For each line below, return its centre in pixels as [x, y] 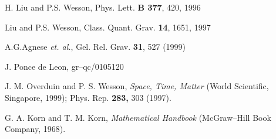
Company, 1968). [35, 129]
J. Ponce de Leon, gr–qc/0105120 [64, 66]
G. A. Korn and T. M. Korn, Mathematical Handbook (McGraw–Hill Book [138, 117]
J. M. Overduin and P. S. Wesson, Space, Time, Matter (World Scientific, [137, 86]
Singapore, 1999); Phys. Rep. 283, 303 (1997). [88, 97]
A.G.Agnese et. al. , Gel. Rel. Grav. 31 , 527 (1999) [95, 47]
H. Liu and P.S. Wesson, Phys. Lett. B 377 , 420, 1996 [103, 7]
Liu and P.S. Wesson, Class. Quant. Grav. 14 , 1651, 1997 [108, 27]
